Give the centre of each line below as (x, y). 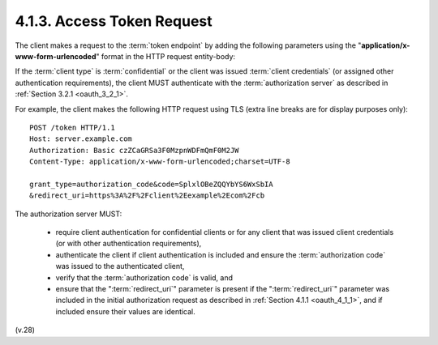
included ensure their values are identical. (126, 311)
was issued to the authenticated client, (120, 266)
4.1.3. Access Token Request (114, 21)
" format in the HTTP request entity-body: (165, 56)
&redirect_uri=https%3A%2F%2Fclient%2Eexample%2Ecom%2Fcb (147, 196)
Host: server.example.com (81, 139)
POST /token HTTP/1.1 (72, 127)
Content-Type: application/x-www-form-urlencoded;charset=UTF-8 (160, 162)
